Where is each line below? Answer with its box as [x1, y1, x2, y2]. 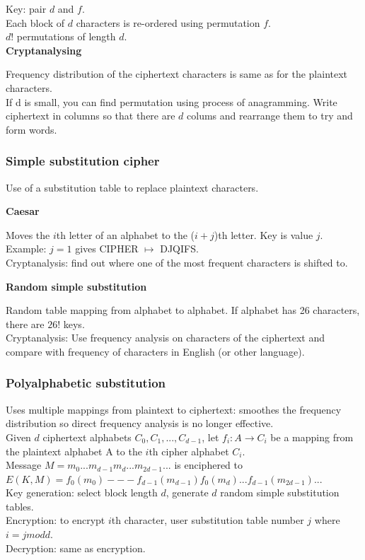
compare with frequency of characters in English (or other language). [6, 344, 305, 358]
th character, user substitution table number [111, 513, 304, 527]
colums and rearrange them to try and [187, 108, 353, 123]
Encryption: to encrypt [6, 513, 105, 527]
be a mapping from [270, 429, 354, 444]
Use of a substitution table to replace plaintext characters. [6, 180, 259, 194]
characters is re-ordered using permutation [76, 15, 260, 30]
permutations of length [16, 29, 116, 44]
